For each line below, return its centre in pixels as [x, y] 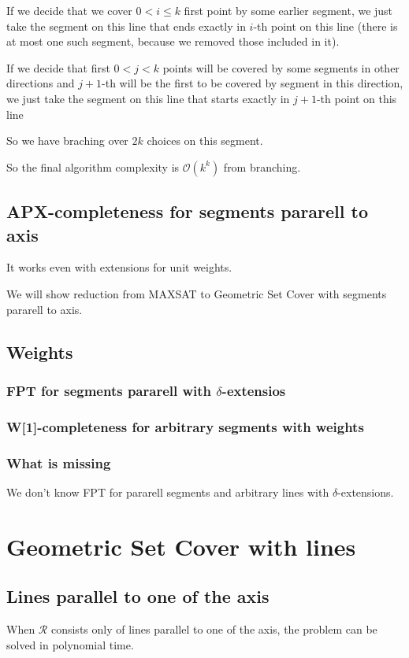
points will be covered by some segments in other [281, 67]
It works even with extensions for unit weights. [119, 267]
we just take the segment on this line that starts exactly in [148, 98]
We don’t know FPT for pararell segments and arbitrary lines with [168, 492]
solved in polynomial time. [70, 644]
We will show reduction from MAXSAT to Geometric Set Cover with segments [197, 293]
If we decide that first [58, 67]
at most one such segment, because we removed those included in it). [173, 41]
